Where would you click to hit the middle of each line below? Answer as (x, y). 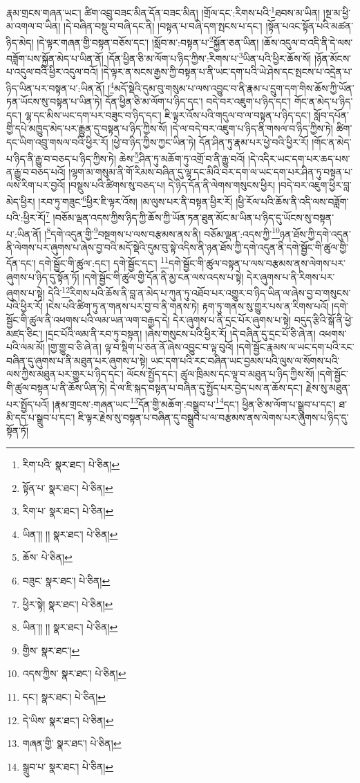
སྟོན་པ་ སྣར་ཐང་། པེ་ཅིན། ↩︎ (68, 487)
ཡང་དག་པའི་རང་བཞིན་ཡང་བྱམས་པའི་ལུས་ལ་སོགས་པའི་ (245, 360)
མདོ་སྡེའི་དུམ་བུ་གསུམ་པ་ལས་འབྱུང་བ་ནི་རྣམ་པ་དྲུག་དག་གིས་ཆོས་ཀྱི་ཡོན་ (234, 87)
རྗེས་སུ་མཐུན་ (328, 387)
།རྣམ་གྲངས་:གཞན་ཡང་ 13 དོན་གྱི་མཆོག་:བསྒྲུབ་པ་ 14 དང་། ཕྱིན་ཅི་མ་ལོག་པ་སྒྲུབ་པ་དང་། (194, 403)
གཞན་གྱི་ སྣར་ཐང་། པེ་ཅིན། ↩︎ (72, 743)
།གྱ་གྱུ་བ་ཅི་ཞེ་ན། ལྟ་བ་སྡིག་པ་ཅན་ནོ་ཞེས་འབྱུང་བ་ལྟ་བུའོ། (141, 347)
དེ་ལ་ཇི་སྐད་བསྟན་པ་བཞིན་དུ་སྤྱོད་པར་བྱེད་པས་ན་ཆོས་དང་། (207, 387)
